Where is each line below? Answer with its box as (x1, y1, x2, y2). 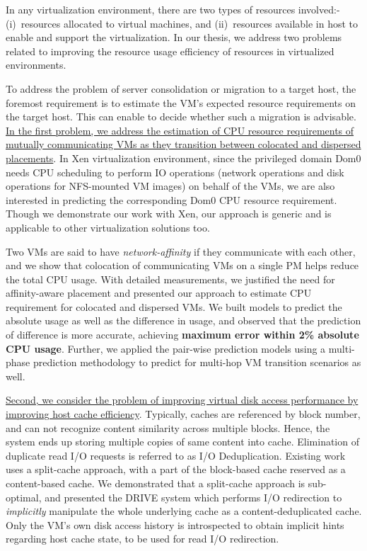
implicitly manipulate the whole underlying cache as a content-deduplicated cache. (6, 504, 362, 518)
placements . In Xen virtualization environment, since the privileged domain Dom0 (6, 150, 361, 165)
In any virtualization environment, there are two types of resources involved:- (6, 2, 340, 16)
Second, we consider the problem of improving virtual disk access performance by (6, 392, 359, 407)
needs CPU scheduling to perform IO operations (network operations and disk (6, 164, 344, 179)
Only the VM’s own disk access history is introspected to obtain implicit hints (6, 517, 344, 532)
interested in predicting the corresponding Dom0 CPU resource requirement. (6, 192, 337, 207)
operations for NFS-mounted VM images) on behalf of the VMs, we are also (6, 178, 335, 193)
